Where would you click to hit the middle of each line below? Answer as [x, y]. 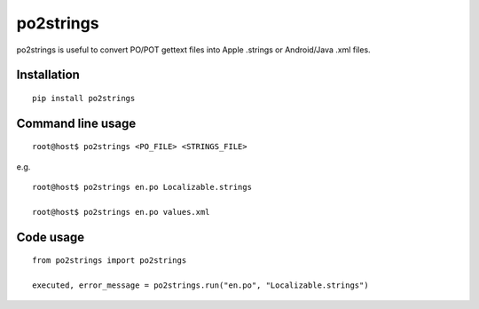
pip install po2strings [84, 98]
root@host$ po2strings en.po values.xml [121, 212]
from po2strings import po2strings [110, 261]
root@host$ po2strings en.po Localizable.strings [142, 187]
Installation [48, 75]
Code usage [50, 237]
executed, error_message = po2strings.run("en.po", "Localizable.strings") [200, 285]
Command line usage [76, 123]
